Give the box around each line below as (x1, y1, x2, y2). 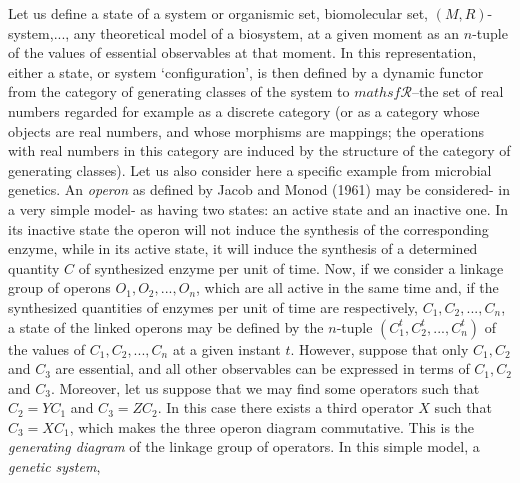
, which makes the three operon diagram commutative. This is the (69, 416, 475, 437)
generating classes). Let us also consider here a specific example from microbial (8, 159, 492, 180)
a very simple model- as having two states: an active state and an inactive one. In (8, 198, 509, 219)
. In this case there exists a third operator (157, 397, 414, 418)
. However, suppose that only (290, 338, 469, 359)
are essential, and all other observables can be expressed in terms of (55, 358, 470, 379)
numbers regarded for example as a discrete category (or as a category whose (8, 100, 480, 121)
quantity (8, 257, 60, 278)
